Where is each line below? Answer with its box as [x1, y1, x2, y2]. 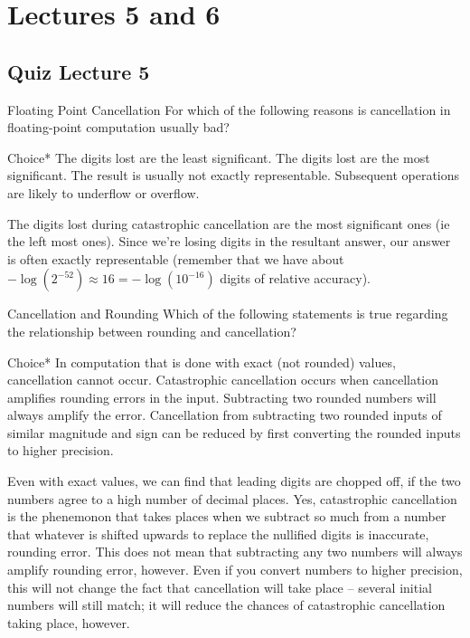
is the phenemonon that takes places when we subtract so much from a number [7, 507, 446, 526]
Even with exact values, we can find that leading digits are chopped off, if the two [7, 471, 461, 490]
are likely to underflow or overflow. [7, 183, 200, 202]
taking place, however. [7, 613, 130, 632]
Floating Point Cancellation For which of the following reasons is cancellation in [7, 100, 451, 119]
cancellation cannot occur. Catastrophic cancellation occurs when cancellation [7, 370, 439, 389]
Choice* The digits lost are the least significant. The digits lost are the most [7, 148, 430, 167]
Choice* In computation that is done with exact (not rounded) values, [7, 352, 396, 371]
